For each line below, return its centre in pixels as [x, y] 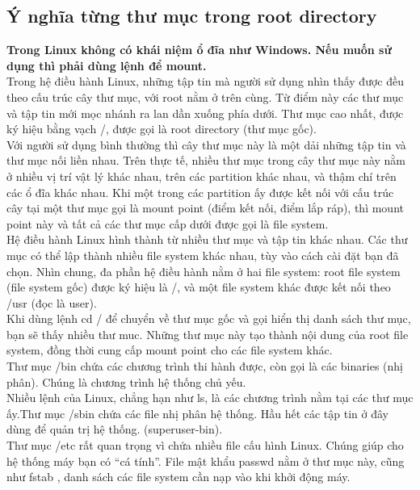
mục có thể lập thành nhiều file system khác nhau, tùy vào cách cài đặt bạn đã [203, 255]
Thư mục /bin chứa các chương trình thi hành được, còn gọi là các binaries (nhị [205, 366]
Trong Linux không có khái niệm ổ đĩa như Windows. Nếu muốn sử [199, 50]
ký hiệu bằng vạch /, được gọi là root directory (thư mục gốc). [162, 129]
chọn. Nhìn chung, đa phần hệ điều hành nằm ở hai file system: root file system [204, 271]
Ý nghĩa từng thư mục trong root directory [192, 16]
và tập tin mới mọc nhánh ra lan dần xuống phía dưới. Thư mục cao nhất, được [205, 113]
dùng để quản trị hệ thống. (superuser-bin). [115, 429]
